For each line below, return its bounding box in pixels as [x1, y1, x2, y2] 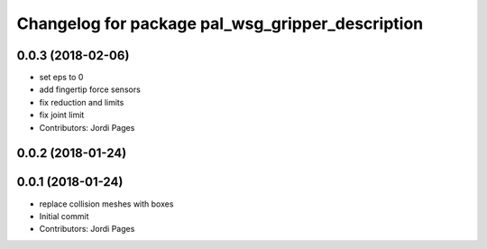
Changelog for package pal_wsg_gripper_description [16, 14, 424, 33]
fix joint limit [39, 109, 85, 121]
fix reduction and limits [39, 97, 124, 107]
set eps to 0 [39, 72, 84, 83]
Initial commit [39, 210, 89, 221]
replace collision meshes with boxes [39, 198, 174, 209]
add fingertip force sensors [39, 84, 142, 95]
